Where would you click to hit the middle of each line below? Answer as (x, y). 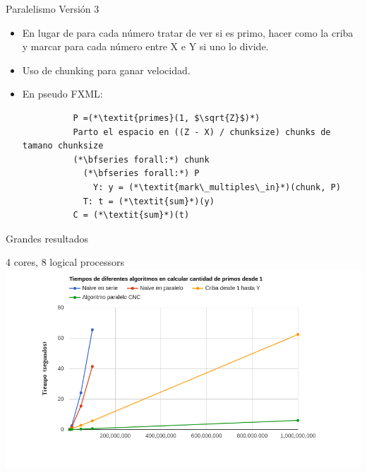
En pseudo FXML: (62, 94)
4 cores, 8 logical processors (65, 262)
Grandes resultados (47, 238)
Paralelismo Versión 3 (53, 8)
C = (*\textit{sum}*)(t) (131, 215)
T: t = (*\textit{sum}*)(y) (149, 201)
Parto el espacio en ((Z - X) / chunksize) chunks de (202, 132)
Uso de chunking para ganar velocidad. (106, 70)
